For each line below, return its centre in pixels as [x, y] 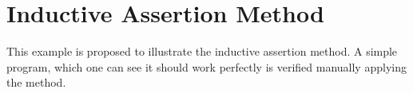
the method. [36, 82]
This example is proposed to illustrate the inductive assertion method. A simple [202, 51]
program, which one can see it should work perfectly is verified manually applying [206, 66]
